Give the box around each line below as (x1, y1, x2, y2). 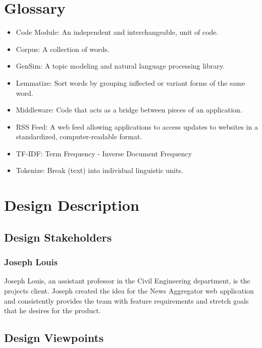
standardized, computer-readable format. (16, 131, 142, 142)
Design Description (4, 195, 139, 215)
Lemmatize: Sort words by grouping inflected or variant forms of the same (16, 77, 245, 88)
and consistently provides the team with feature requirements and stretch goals (4, 295, 249, 306)
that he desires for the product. (4, 305, 101, 316)
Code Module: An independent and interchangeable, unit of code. (16, 27, 219, 37)
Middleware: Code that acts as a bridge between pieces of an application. (16, 104, 242, 115)
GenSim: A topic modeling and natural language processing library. (16, 61, 225, 71)
